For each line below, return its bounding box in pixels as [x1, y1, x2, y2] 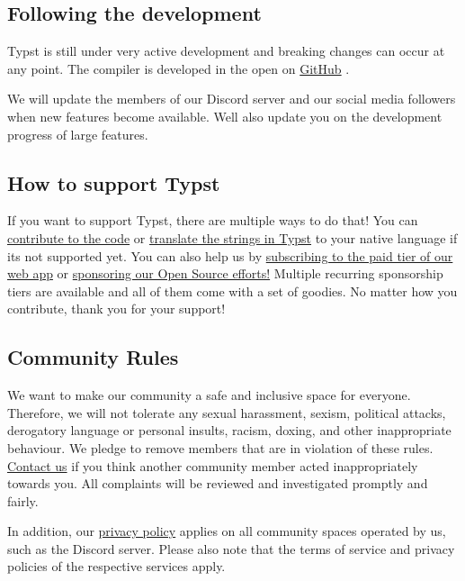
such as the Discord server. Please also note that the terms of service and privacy [7, 539, 455, 558]
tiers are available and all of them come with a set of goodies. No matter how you [7, 281, 458, 300]
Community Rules [7, 343, 179, 371]
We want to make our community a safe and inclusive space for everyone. [7, 386, 411, 404]
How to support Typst [7, 168, 220, 196]
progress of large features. [7, 124, 148, 143]
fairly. [7, 491, 39, 510]
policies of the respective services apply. [7, 557, 226, 576]
